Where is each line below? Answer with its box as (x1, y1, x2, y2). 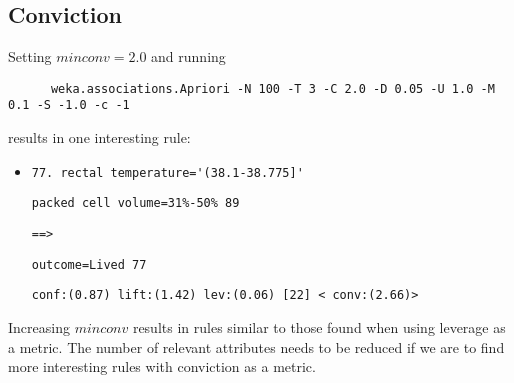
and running (151, 46, 226, 67)
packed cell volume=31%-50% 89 (31, 196, 240, 211)
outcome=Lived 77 (31, 257, 147, 272)
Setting (8, 46, 52, 67)
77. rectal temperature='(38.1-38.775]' (31, 165, 304, 180)
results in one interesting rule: (8, 127, 191, 148)
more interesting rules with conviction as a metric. (8, 356, 316, 377)
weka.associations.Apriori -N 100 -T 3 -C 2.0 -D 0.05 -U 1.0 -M (50, 81, 495, 96)
